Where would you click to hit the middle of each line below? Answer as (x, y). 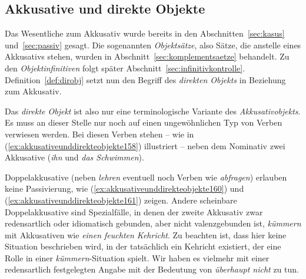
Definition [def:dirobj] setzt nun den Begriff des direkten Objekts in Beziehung (145, 79)
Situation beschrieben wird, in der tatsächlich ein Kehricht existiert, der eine (143, 246)
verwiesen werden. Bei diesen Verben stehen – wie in (99, 134)
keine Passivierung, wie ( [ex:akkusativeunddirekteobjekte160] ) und (124, 188)
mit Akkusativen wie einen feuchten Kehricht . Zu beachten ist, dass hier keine (146, 234)
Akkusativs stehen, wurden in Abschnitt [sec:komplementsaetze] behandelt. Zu (147, 56)
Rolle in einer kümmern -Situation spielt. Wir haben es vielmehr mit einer (137, 257)
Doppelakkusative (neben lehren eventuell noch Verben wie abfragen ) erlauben (146, 177)
